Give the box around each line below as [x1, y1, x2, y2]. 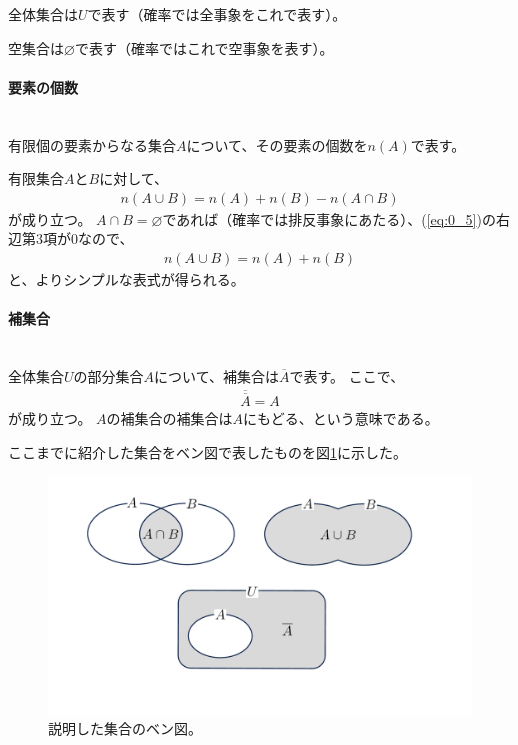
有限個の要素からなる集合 [8, 134, 176, 155]
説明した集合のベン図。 [48, 718, 202, 739]
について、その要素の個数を [186, 134, 368, 155]
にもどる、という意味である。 [243, 408, 439, 429]
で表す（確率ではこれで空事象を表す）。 [74, 37, 334, 58]
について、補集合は [154, 366, 279, 386]
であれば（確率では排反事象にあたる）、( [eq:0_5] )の [162, 208, 496, 229]
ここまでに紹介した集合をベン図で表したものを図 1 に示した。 [8, 441, 407, 462]
